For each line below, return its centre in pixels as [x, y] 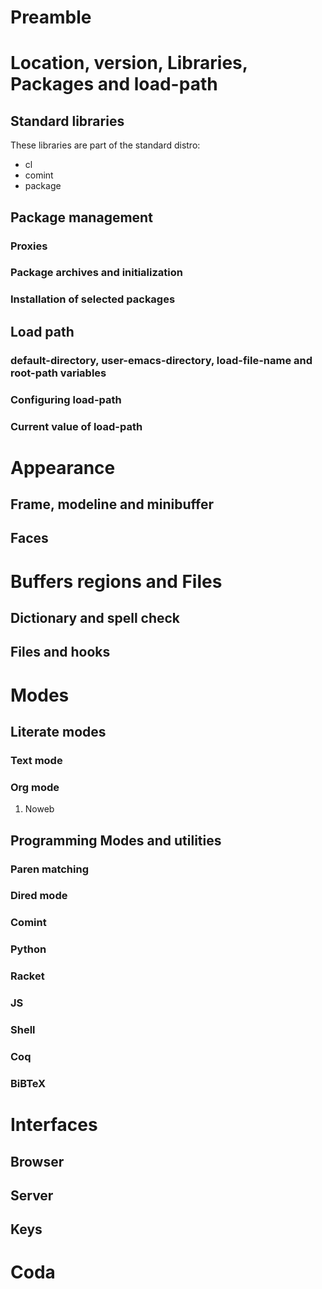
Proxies [29, 246]
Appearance [63, 467]
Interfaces [54, 1125]
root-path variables [58, 373]
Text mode [36, 760]
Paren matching [49, 869]
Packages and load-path [114, 84]
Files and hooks [60, 652]
